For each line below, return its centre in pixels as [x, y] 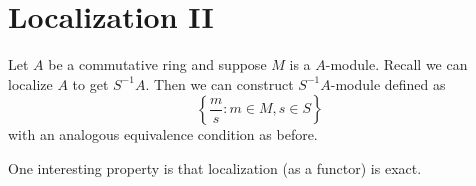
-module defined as [388, 83]
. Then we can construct [219, 83]
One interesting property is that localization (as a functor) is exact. [215, 167]
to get [90, 83]
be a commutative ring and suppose [157, 64]
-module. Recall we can [396, 64]
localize [30, 83]
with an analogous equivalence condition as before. [163, 134]
